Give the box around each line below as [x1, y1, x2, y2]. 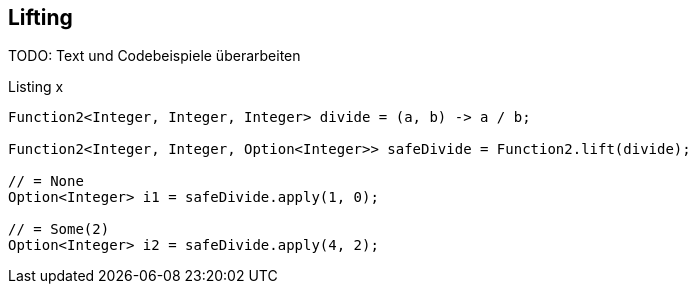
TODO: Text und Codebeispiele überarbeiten [8, 47, 301, 65]
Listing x [8, 78, 64, 96]
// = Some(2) [8, 221, 110, 238]
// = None [8, 173, 84, 190]
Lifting [8, 5, 73, 30]
